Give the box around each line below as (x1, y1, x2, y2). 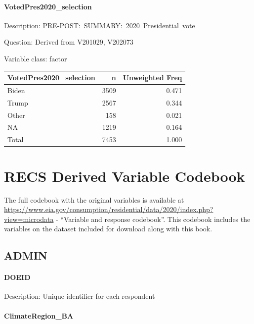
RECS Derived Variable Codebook (4, 165, 245, 186)
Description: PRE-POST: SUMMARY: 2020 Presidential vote (4, 20, 195, 30)
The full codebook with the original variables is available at (4, 194, 184, 205)
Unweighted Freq (123, 72, 182, 83)
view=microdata (4, 214, 54, 224)
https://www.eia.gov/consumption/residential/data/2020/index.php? (4, 204, 213, 215)
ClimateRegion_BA (4, 310, 74, 321)
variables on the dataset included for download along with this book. (4, 223, 212, 234)
